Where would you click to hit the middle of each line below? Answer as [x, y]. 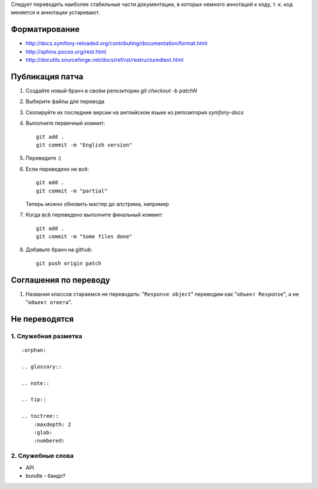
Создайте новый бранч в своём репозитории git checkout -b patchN [111, 91]
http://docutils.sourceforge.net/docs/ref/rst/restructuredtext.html [105, 60]
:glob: [43, 433]
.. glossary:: [42, 367]
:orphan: [34, 350]
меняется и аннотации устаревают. [55, 12]
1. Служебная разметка [47, 336]
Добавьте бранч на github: [59, 250]
